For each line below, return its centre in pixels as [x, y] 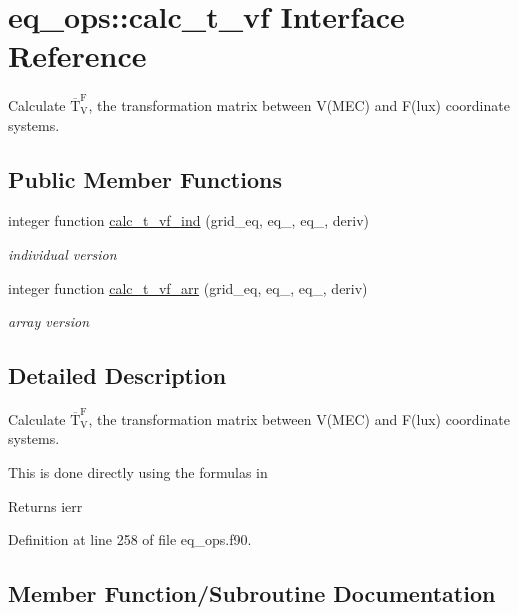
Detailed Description [117, 375]
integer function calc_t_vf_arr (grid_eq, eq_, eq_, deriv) [188, 287]
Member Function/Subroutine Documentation [252, 593]
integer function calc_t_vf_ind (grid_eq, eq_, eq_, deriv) [189, 220]
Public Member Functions [145, 178]
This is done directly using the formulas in [138, 471]
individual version [62, 254]
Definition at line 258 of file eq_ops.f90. [130, 539]
